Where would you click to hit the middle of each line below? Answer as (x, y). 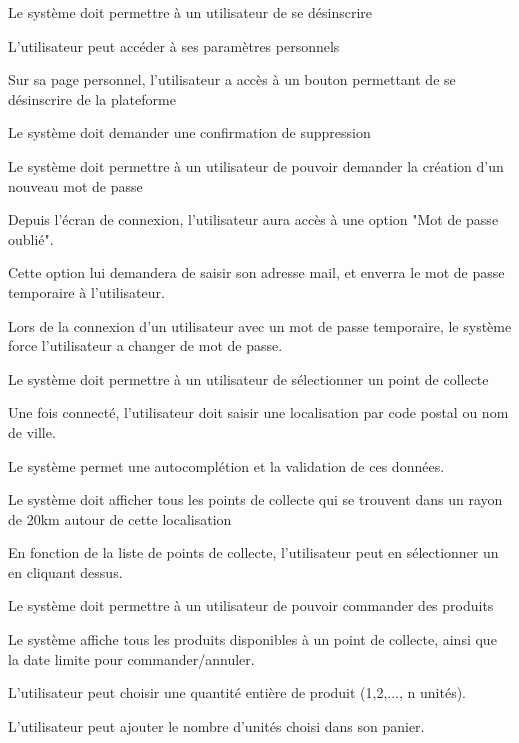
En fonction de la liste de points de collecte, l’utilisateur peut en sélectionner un (253, 552)
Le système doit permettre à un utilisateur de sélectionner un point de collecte (248, 378)
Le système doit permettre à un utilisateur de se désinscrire (190, 12)
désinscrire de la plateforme (92, 98)
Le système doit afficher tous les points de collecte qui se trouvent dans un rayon (255, 499)
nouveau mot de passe (75, 185)
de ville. (32, 431)
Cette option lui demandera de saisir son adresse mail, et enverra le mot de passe (256, 272)
